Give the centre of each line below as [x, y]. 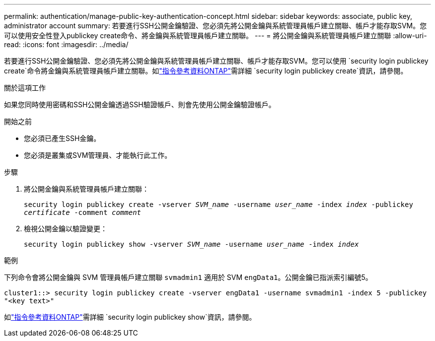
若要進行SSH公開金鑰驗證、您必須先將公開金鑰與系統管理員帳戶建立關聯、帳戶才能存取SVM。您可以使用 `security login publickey [216, 61]
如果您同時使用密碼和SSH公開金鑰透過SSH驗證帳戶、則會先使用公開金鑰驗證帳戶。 [140, 104]
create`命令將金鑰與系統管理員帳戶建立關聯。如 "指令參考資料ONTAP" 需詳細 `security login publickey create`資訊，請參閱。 [206, 71]
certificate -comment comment [83, 212]
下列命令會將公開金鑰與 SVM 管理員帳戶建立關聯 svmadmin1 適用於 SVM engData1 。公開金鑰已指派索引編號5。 [188, 277]
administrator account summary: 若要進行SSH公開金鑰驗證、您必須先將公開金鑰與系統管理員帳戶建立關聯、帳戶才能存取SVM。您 [216, 26]
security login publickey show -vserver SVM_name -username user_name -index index [191, 244]
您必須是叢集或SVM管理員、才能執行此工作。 [98, 155]
